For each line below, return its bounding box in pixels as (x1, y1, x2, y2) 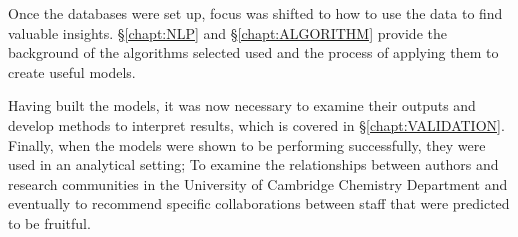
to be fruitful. (8, 212, 91, 233)
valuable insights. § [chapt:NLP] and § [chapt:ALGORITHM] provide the (8, 22, 447, 43)
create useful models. (8, 61, 136, 82)
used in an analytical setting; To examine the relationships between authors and (8, 154, 499, 175)
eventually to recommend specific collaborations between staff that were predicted (8, 193, 510, 214)
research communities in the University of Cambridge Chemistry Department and (8, 173, 508, 194)
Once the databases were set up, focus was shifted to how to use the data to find (8, 3, 503, 23)
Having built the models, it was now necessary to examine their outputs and (8, 95, 476, 116)
